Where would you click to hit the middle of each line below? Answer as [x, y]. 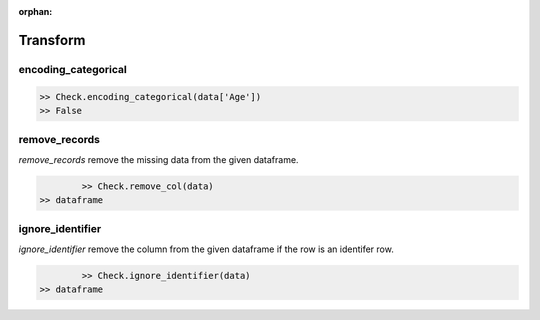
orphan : [35, 11]
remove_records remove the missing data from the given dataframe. [158, 159]
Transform [52, 40]
